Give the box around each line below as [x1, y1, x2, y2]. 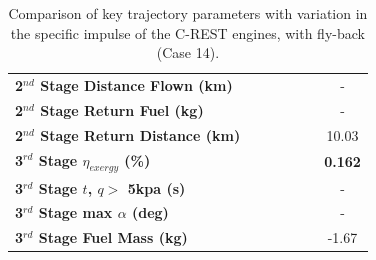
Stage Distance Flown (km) [40, 75, 233, 96]
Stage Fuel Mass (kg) [38, 227, 188, 248]
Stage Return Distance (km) [40, 124, 241, 145]
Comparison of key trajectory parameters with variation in [8, 3, 368, 23]
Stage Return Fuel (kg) [40, 99, 204, 120]
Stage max [38, 202, 113, 223]
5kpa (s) [127, 177, 186, 198]
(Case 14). [156, 42, 220, 63]
